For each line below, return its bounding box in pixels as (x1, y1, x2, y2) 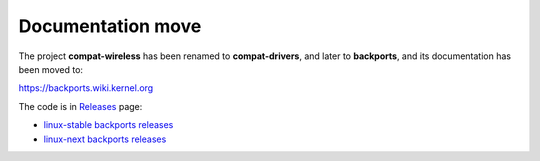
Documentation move (18, 15, 202, 37)
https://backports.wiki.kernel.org (18, 82, 154, 94)
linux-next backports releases (43, 133, 167, 145)
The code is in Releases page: (18, 100, 143, 112)
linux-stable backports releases (43, 119, 174, 131)
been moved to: (18, 63, 84, 75)
